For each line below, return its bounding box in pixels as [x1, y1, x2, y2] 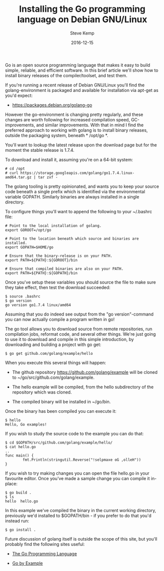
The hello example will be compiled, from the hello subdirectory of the [12, 384, 154, 390]
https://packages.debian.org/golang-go [12, 102, 93, 108]
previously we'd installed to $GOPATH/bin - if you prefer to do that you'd [5, 513, 152, 518]
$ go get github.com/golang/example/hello [5, 351, 93, 356]
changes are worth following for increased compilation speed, [5, 116, 130, 122]
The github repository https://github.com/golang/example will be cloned [12, 369, 158, 375]
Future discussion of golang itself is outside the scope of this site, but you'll [5, 536, 158, 542]
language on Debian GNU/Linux [17, 14, 147, 25]
